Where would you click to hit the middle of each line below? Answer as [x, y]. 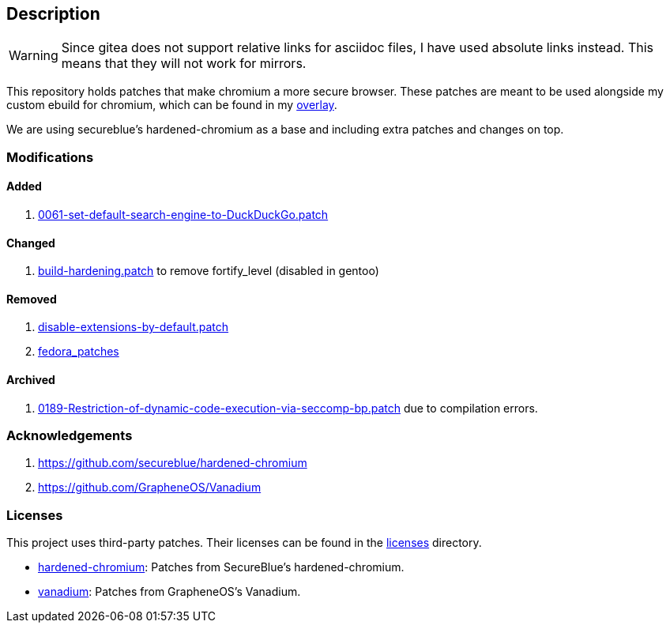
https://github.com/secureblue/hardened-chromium [173, 463]
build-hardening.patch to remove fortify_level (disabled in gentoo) [209, 271]
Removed [32, 299]
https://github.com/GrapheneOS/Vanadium [150, 488]
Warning [34, 56]
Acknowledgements [70, 436]
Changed [31, 243]
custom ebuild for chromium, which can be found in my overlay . [172, 105]
